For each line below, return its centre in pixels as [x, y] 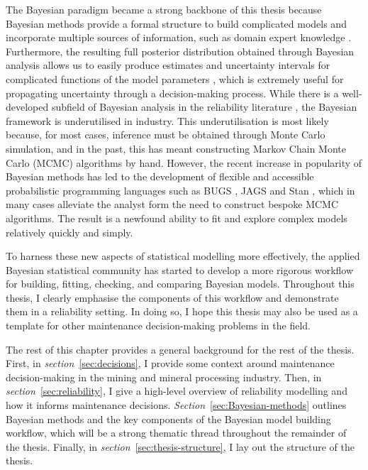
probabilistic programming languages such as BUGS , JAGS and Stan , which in [180, 190]
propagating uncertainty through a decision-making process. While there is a [172, 93]
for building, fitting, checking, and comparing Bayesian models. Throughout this [180, 284]
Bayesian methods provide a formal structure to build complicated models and [176, 23]
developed [27, 107]
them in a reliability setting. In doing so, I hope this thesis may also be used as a [182, 311]
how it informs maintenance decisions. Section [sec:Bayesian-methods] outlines [176, 405]
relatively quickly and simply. [69, 232]
